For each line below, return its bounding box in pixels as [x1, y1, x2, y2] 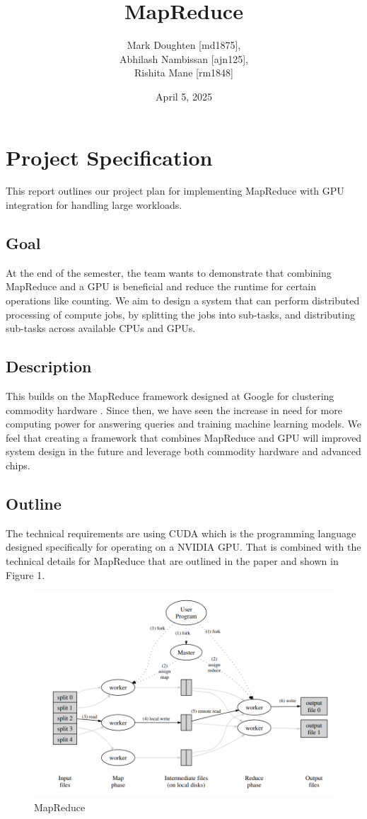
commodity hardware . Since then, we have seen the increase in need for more [6, 402, 342, 417]
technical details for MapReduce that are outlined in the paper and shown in [6, 553, 339, 568]
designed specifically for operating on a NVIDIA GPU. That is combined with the [6, 539, 361, 554]
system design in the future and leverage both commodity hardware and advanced [6, 444, 361, 459]
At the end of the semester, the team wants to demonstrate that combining [6, 265, 332, 280]
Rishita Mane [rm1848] [134, 65, 233, 80]
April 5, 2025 [156, 88, 212, 103]
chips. [6, 457, 30, 472]
